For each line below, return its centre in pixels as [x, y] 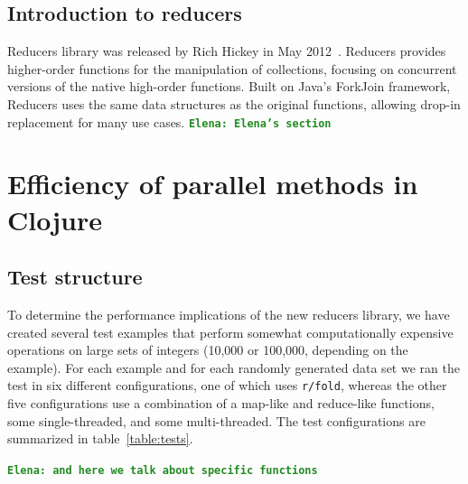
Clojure [55, 219]
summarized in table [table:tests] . [100, 438]
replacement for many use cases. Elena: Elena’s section [169, 121]
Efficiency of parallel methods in [213, 184]
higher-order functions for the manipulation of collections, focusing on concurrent [232, 68]
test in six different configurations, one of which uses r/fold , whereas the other [227, 385]
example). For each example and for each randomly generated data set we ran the [234, 367]
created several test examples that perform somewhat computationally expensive [230, 332]
